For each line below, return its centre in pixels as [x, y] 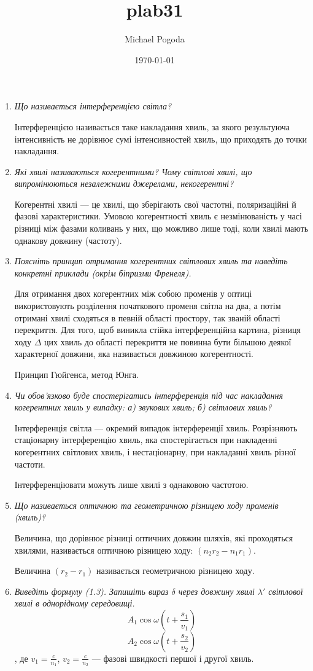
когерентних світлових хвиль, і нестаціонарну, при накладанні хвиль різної [155, 451]
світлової [286, 591]
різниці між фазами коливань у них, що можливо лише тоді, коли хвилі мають [161, 228]
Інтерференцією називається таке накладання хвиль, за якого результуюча [152, 126]
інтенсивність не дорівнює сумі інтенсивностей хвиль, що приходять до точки [160, 139]
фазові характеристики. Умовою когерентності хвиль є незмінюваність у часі [158, 216]
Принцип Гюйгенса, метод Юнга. [76, 374]
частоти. [30, 464]
